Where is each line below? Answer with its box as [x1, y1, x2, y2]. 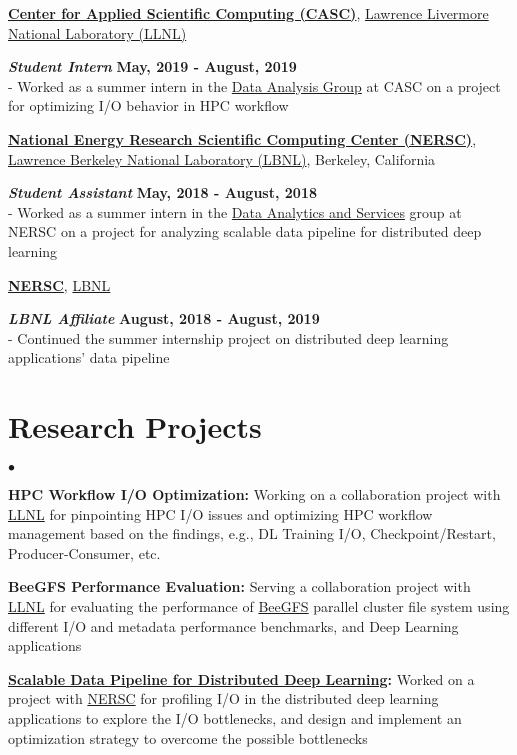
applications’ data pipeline [8, 347, 170, 368]
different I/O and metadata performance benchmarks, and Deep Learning [8, 615, 459, 636]
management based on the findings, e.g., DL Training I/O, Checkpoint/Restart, [8, 523, 496, 544]
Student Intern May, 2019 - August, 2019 [8, 56, 297, 77]
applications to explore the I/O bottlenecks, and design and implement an [8, 707, 462, 728]
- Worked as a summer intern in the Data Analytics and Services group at [8, 201, 462, 222]
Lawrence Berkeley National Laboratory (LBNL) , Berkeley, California [8, 148, 436, 169]
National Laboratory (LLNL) [8, 22, 187, 43]
